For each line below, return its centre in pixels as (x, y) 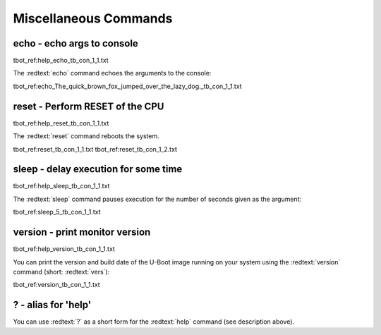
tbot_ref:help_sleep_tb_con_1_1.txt (61, 186)
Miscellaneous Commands (93, 18)
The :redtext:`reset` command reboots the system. (86, 136)
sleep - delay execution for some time (98, 169)
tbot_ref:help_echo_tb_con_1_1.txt (61, 61)
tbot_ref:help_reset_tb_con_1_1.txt (61, 123)
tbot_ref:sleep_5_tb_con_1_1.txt (57, 212)
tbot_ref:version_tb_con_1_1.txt (56, 285)
